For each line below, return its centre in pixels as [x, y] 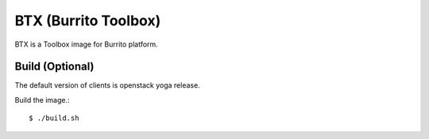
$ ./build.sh [54, 118]
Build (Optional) [54, 67]
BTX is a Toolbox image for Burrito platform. [86, 44]
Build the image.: [43, 100]
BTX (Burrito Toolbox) [88, 21]
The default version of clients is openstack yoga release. [107, 85]
